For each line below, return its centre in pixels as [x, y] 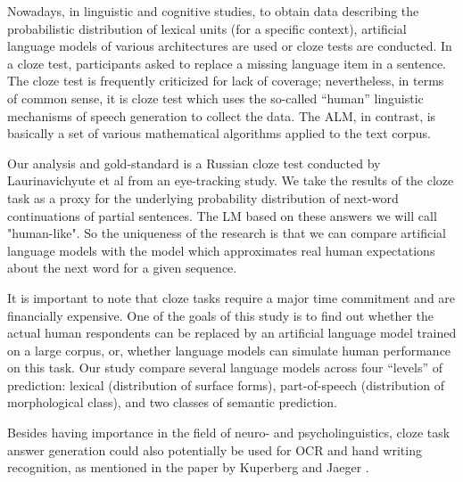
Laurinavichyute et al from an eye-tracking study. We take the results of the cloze [231, 180]
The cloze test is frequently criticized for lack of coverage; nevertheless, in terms [226, 81]
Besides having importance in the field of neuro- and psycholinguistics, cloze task [229, 433]
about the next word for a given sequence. [122, 268]
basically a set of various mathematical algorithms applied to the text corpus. [219, 133]
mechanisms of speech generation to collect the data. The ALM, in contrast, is [222, 115]
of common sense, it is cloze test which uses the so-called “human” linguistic [215, 98]
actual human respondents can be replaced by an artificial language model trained [232, 333]
